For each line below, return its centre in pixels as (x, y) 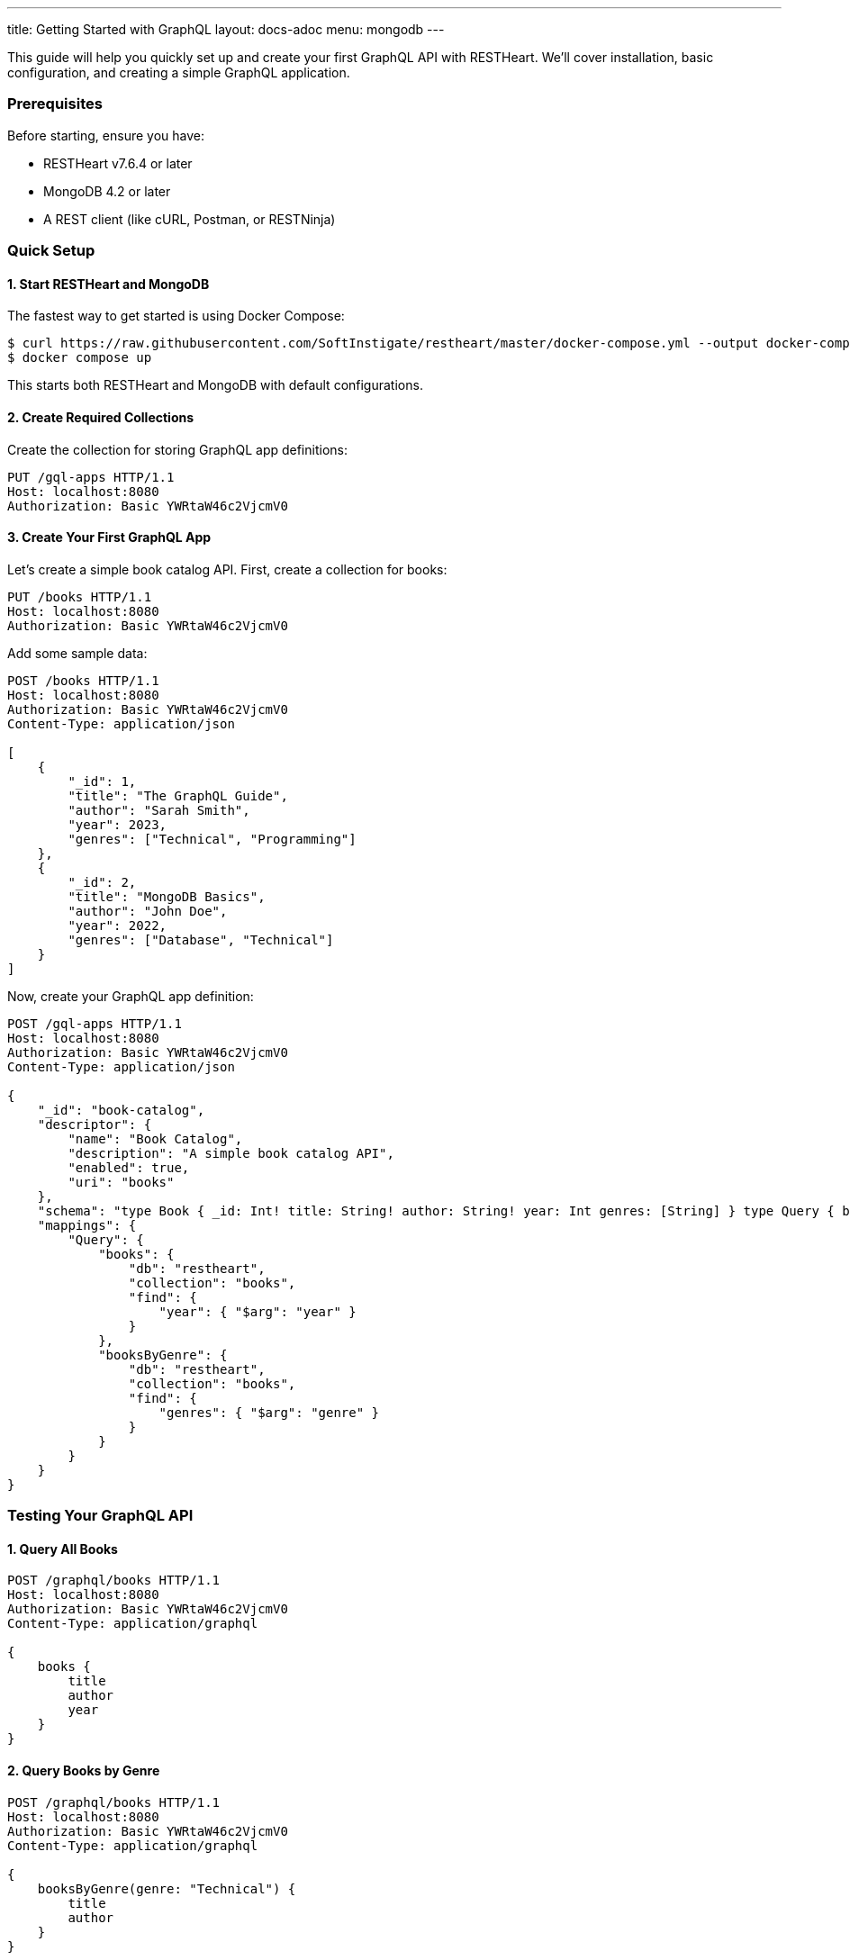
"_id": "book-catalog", (121, 1110)
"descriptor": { (95, 1124)
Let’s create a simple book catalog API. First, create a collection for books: (227, 569)
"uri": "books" (121, 1182)
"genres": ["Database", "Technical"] (201, 939)
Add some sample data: (77, 653)
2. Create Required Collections (101, 417)
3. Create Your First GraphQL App (109, 537)
